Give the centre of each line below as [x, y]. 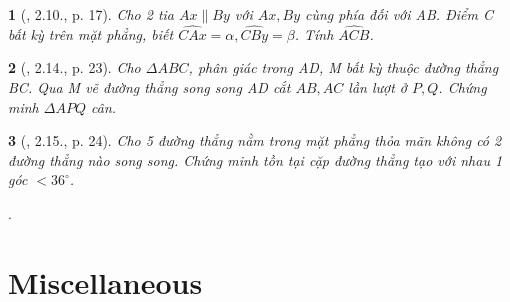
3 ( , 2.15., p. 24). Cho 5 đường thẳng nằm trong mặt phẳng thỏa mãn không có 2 [255, 140]
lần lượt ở [378, 87]
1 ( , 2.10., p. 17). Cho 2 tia [91, 14]
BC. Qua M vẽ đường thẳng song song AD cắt [149, 87]
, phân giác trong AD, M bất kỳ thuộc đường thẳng [343, 67]
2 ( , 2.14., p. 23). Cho [74, 67]
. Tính [314, 33]
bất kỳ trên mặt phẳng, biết [91, 33]
